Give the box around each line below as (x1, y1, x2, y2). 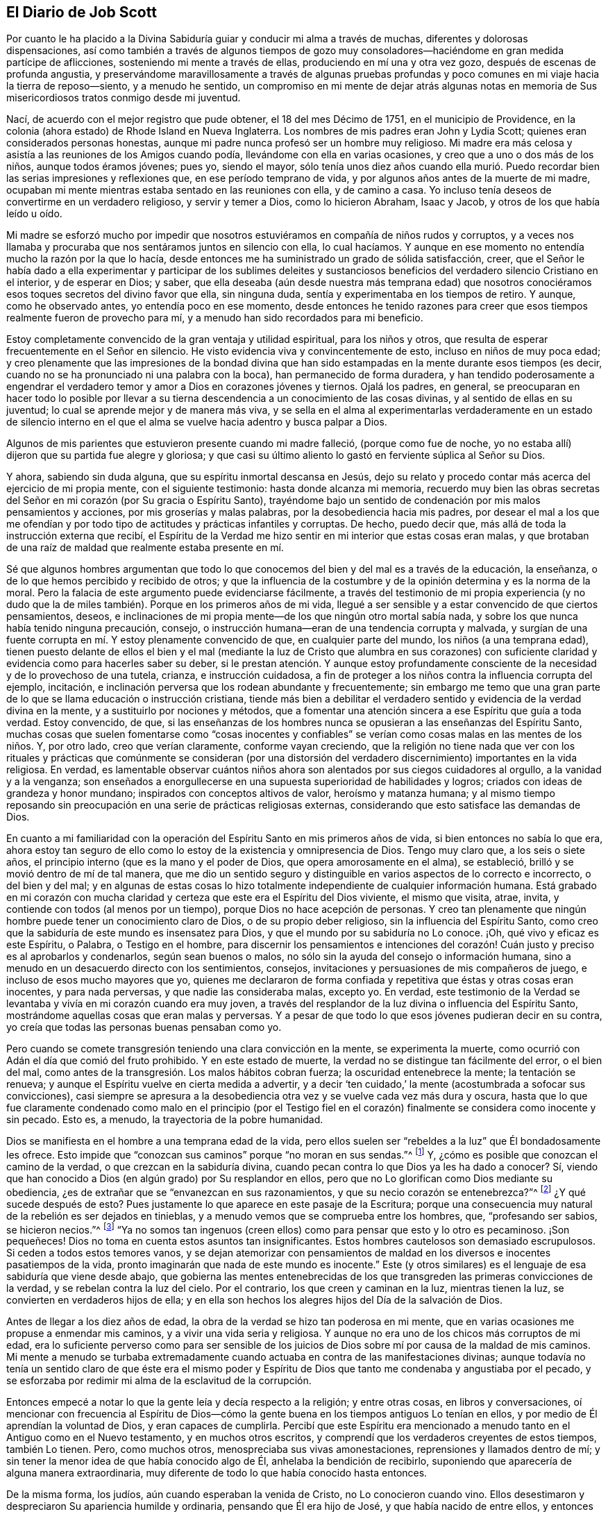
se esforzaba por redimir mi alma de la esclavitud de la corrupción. (6, 1374, 312, 1387)
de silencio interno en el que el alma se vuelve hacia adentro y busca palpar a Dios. (6, 416, 387, 428)
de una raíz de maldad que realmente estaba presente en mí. (6, 541, 284, 554)
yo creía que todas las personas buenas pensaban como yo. (6, 1021, 282, 1034)
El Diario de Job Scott (6, 3, 157, 21)
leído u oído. (6, 208, 62, 220)
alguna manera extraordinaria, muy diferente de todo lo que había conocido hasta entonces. (6, 1467, 428, 1479)
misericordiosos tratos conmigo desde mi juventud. (6, 92, 241, 104)
